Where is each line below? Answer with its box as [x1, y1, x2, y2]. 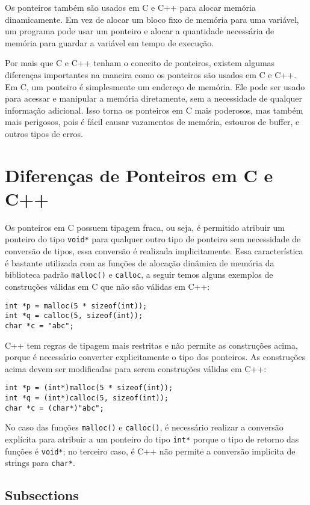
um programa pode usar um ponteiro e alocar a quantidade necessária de [5, 25, 274, 37]
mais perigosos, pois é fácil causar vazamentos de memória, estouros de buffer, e [5, 115, 300, 128]
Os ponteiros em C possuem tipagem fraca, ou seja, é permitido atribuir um [5, 221, 285, 233]
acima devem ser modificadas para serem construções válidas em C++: [5, 362, 267, 375]
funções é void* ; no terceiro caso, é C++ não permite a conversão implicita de [5, 444, 296, 457]
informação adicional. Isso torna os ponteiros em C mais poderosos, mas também [5, 103, 303, 116]
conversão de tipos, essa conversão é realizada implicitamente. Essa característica [5, 245, 303, 257]
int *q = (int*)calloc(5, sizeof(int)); [5, 393, 169, 402]
